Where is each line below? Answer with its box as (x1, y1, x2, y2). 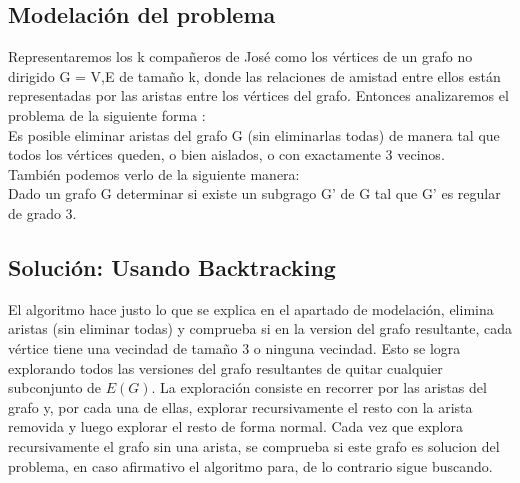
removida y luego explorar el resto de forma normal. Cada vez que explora (8, 416, 463, 437)
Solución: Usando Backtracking (8, 251, 336, 282)
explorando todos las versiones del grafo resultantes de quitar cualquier (8, 357, 443, 378)
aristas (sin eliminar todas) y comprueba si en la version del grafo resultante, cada (8, 318, 512, 339)
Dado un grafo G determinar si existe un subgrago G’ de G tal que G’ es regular (8, 183, 501, 204)
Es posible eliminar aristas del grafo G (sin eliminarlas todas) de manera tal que (8, 124, 500, 145)
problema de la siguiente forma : (8, 104, 206, 125)
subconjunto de (8, 377, 102, 398)
